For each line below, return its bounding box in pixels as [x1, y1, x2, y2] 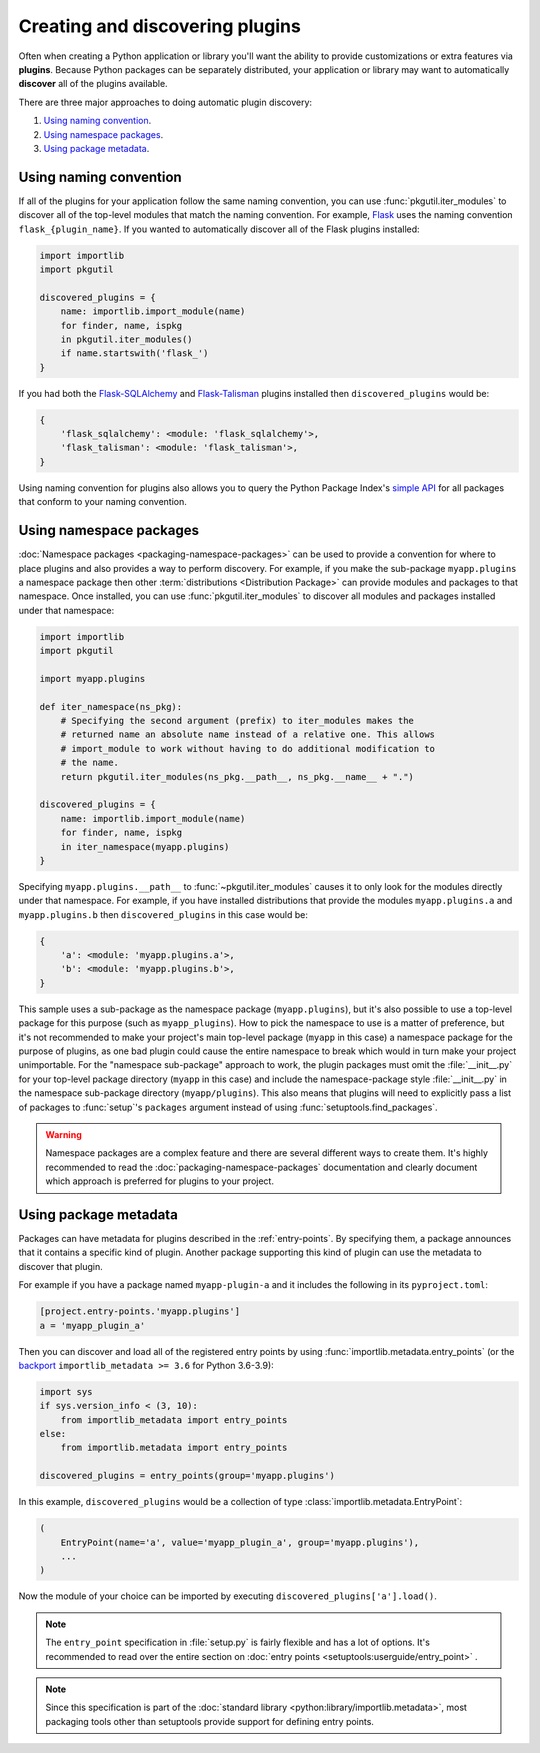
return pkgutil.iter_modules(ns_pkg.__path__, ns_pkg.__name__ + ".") [60, 771, 415, 782]
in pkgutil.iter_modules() [60, 333, 194, 345]
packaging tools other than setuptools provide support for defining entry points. [45, 1715, 375, 1727]
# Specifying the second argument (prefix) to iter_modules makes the [60, 715, 415, 726]
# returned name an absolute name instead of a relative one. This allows [60, 729, 435, 740]
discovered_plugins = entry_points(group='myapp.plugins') [39, 1470, 335, 1482]
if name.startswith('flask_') [60, 348, 209, 359]
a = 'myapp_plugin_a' [39, 1320, 146, 1331]
